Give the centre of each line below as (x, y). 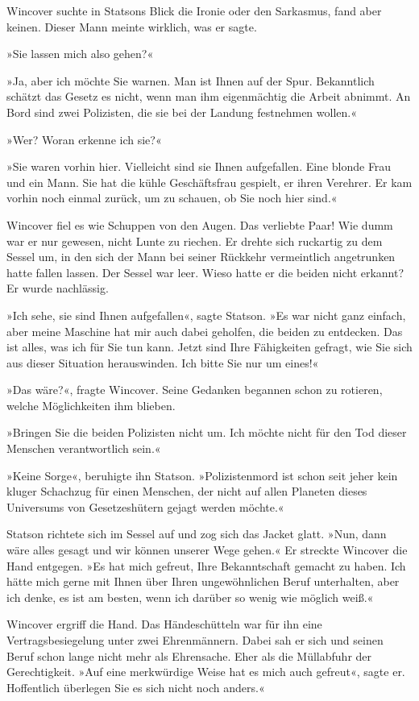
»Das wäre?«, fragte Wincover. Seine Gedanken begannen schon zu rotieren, (195, 390)
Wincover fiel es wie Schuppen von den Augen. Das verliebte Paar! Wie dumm (200, 224)
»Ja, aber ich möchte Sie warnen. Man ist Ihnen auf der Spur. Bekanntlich (191, 80)
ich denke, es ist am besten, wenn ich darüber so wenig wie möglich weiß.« (190, 597)
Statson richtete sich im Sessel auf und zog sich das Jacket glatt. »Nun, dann (197, 534)
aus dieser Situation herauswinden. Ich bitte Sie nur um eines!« (163, 362)
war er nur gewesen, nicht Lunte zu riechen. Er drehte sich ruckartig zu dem (195, 241)
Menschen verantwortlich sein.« (84, 448)
